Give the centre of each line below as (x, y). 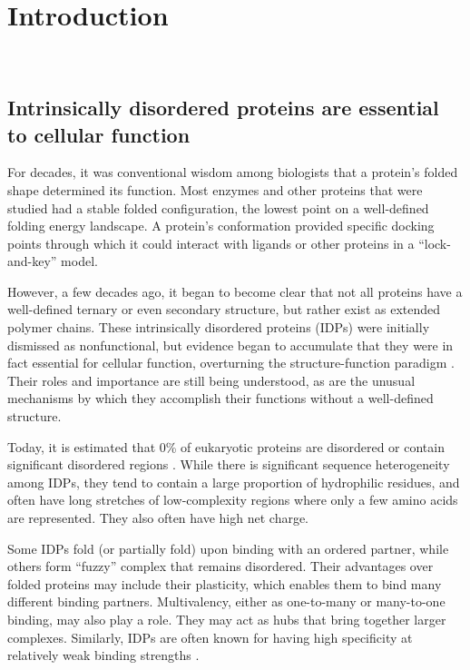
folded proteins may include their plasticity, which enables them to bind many (225, 583)
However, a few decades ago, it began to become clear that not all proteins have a (235, 291)
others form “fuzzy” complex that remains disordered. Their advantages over (220, 566)
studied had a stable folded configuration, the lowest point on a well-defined (218, 207)
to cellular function (99, 134)
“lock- (435, 243)
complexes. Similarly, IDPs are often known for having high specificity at (210, 637)
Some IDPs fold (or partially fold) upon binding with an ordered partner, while (228, 548)
